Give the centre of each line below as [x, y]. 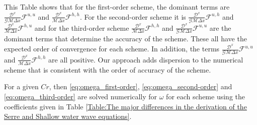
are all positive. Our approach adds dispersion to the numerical [146, 59]
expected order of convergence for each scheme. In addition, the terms [112, 49]
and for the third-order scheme [82, 27]
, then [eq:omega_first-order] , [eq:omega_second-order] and [141, 86]
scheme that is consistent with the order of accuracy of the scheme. [108, 69]
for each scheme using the [205, 96]
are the [220, 27]
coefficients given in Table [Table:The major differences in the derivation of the [125, 106]
